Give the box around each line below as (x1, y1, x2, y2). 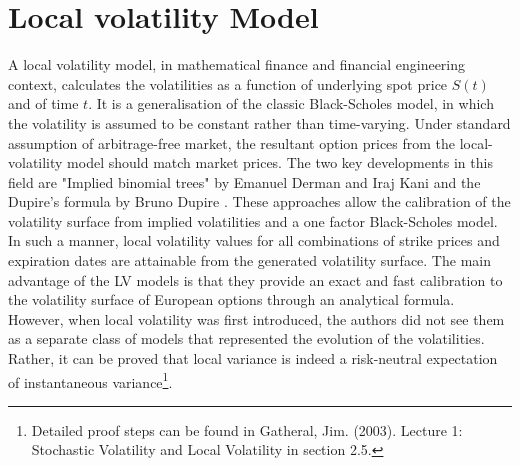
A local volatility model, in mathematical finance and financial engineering (8, 54, 466, 75)
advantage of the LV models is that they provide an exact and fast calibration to (8, 269, 503, 290)
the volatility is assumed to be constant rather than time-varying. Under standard (8, 112, 511, 133)
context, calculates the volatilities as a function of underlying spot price (8, 73, 448, 94)
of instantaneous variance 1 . (8, 368, 173, 392)
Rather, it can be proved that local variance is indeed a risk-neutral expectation (8, 348, 498, 369)
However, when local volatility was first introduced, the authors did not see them (8, 308, 505, 329)
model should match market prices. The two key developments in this (67, 152, 493, 173)
